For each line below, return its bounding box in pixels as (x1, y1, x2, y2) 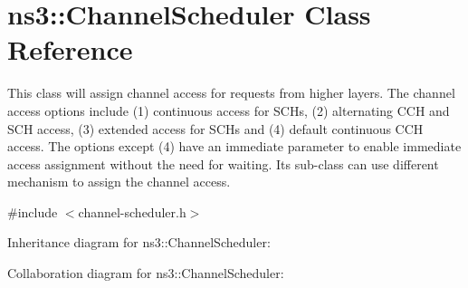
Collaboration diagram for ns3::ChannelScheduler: (7, 264, 284, 283)
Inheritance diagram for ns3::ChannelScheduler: (7, 233, 271, 252)
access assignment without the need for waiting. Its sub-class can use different (7, 154, 439, 173)
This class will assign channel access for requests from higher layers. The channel (7, 83, 455, 102)
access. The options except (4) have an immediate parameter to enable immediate (7, 137, 462, 156)
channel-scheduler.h (78, 202, 186, 221)
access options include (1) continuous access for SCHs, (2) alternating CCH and (7, 101, 450, 120)
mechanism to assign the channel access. (7, 172, 231, 191)
